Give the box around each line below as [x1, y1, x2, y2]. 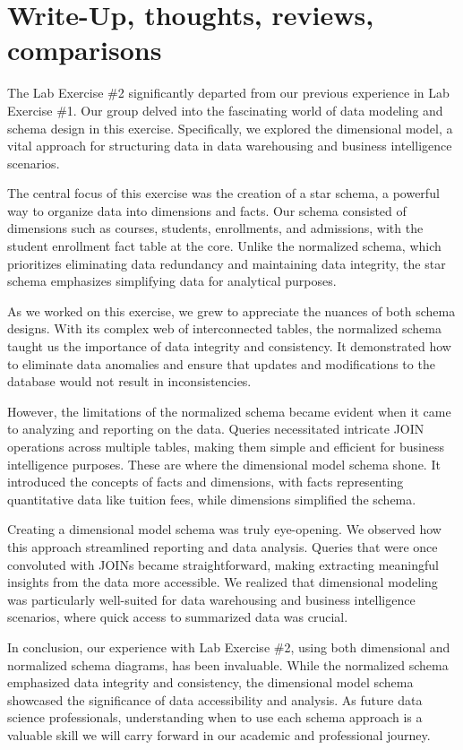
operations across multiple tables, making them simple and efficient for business [7, 437, 444, 455]
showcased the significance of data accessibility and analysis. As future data [7, 690, 423, 709]
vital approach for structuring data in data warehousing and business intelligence [7, 136, 452, 155]
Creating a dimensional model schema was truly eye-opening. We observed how [7, 520, 442, 539]
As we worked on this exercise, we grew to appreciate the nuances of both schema [7, 301, 456, 320]
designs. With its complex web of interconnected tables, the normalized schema [7, 319, 442, 338]
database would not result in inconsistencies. [7, 372, 252, 391]
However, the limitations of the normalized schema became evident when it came [7, 401, 451, 420]
